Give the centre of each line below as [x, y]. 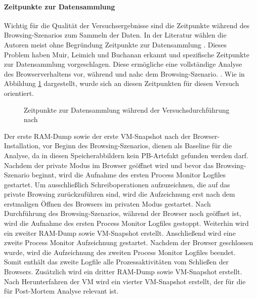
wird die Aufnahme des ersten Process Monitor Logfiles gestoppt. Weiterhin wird [127, 223]
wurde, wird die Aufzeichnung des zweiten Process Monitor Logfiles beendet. [120, 252]
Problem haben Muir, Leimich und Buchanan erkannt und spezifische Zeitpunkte [127, 54]
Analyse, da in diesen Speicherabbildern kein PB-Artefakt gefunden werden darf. [126, 155]
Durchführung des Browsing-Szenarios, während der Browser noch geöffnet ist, [123, 213]
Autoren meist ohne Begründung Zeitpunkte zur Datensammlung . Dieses [115, 44]
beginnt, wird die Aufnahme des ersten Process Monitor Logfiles [129, 175]
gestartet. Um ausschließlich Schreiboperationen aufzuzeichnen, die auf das [117, 184]
